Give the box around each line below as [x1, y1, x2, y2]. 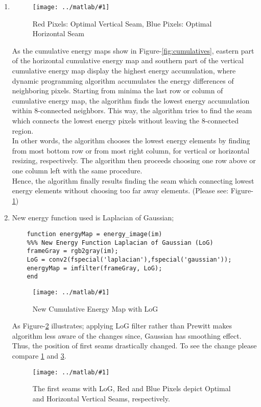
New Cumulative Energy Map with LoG [32, 303, 158, 314]
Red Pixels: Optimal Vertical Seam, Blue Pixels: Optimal [32, 18, 212, 29]
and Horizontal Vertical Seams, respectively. [32, 393, 170, 403]
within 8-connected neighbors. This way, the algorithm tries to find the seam [12, 105, 252, 116]
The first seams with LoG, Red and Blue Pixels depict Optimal [32, 383, 231, 394]
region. [12, 125, 34, 136]
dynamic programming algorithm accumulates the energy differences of [12, 75, 234, 86]
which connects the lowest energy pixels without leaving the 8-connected [12, 115, 239, 125]
